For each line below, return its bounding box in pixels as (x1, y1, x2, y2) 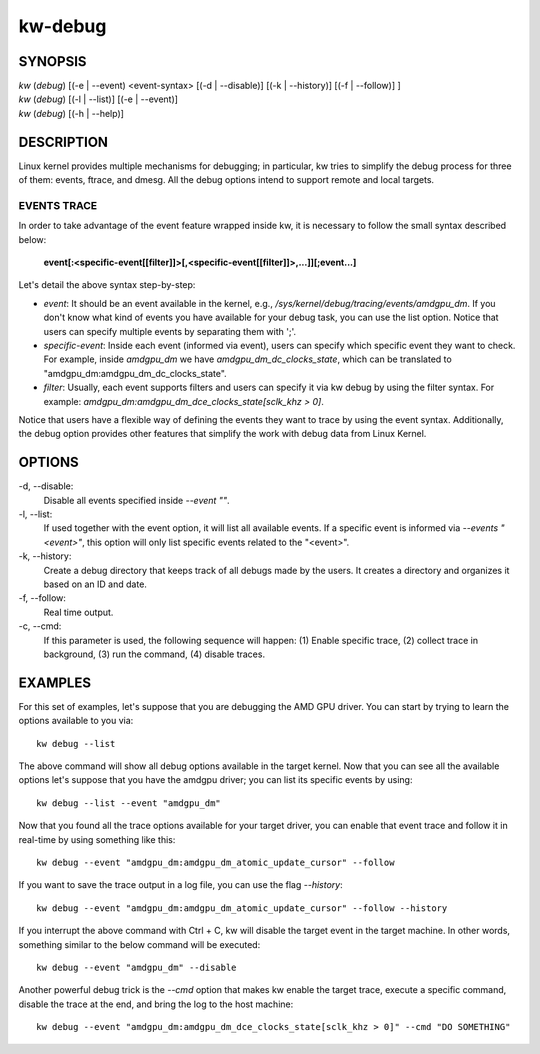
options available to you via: (18, 715, 134, 727)
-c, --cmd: (18, 620, 62, 632)
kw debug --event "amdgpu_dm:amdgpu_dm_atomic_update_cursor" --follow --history (36, 902, 448, 914)
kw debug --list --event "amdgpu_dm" (36, 797, 222, 809)
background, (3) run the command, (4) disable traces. (43, 648, 265, 660)
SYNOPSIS (18, 53, 87, 70)
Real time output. (43, 606, 114, 618)
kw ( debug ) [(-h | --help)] (18, 107, 125, 119)
